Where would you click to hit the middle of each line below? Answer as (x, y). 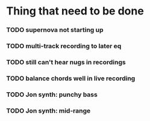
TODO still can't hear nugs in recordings (66, 62)
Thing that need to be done (75, 11)
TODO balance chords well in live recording (71, 78)
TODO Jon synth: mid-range (48, 111)
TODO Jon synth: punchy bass (52, 95)
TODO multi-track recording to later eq (64, 46)
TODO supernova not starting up (55, 30)
